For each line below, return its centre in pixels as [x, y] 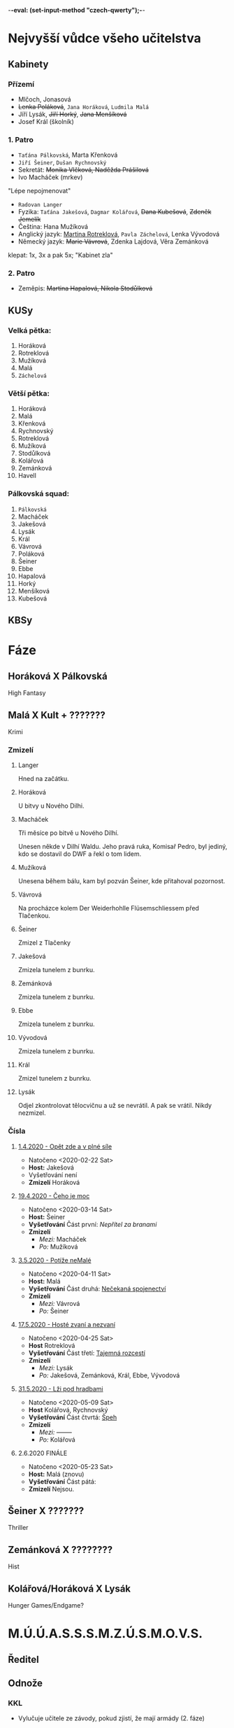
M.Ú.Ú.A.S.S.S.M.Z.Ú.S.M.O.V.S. [105, 1634]
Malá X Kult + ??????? [57, 715]
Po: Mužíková [58, 1246]
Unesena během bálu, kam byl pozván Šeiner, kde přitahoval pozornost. [122, 881]
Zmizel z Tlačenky [44, 943]
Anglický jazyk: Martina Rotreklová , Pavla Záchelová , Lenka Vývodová [119, 234]
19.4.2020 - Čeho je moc [54, 1195]
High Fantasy [27, 693]
